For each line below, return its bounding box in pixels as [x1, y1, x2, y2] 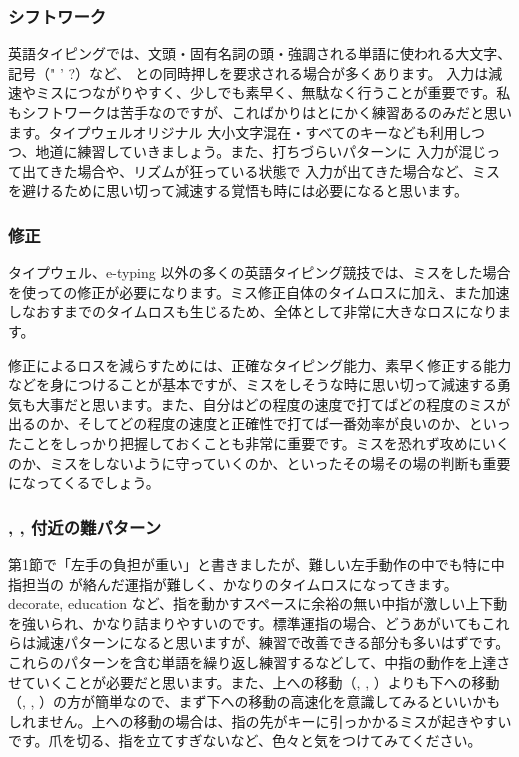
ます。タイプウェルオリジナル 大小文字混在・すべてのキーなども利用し [8, 121, 471, 142]
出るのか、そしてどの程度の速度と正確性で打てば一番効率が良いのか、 [8, 413, 469, 434]
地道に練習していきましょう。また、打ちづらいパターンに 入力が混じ [35, 141, 487, 162]
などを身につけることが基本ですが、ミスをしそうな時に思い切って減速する [8, 374, 498, 395]
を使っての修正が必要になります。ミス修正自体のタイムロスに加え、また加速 [8, 281, 510, 302]
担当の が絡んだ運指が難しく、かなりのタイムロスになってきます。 [21, 573, 458, 594]
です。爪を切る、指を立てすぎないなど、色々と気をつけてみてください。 [8, 730, 482, 751]
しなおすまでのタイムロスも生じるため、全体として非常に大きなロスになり [8, 301, 498, 322]
